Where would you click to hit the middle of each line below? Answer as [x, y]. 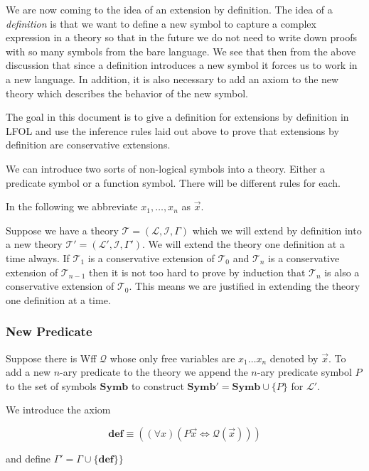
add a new [28, 372]
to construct [157, 385]
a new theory [34, 244]
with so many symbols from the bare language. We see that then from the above [181, 51]
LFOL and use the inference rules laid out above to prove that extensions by [172, 130]
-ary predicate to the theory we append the [154, 372]
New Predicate [49, 331]
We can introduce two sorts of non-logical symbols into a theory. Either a [166, 168]
